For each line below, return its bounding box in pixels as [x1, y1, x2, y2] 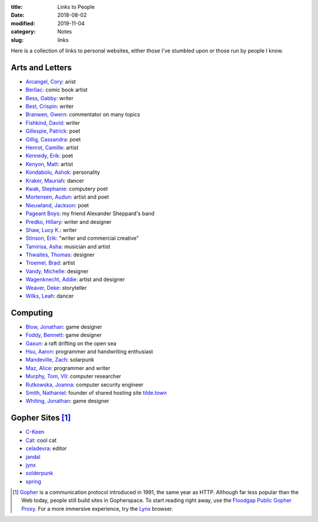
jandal [25, 453, 41, 460]
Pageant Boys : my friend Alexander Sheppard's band [25, 210, 155, 217]
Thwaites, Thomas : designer [25, 251, 95, 259]
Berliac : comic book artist [25, 86, 88, 94]
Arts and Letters [11, 62, 72, 72]
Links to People [57, 4, 95, 10]
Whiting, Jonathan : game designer [25, 398, 110, 405]
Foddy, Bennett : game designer [25, 332, 102, 339]
